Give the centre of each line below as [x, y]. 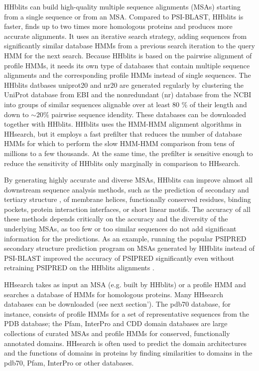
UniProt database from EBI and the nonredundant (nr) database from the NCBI [128, 94]
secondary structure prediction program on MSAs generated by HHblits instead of [129, 248]
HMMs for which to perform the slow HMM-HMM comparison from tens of [119, 143]
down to [16, 114]
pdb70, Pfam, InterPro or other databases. [69, 362]
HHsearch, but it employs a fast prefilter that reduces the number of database [123, 133]
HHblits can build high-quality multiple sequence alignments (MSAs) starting [122, 6]
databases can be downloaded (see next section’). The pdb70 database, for [118, 304]
